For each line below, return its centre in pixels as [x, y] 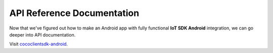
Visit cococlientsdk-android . [39, 44]
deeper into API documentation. [42, 34]
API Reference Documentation [74, 13]
